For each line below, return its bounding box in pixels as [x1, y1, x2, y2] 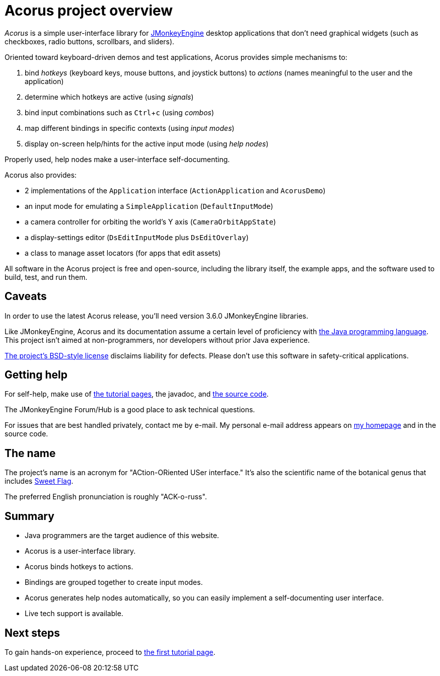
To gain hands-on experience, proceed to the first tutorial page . [5, 647, 215, 656]
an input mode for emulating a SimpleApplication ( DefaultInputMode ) [25, 201, 273, 210]
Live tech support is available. [25, 609, 123, 618]
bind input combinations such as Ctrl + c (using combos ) [25, 108, 214, 117]
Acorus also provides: [5, 170, 77, 179]
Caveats [5, 290, 47, 303]
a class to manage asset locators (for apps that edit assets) [25, 248, 221, 257]
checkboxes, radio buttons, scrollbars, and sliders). [5, 37, 175, 46]
